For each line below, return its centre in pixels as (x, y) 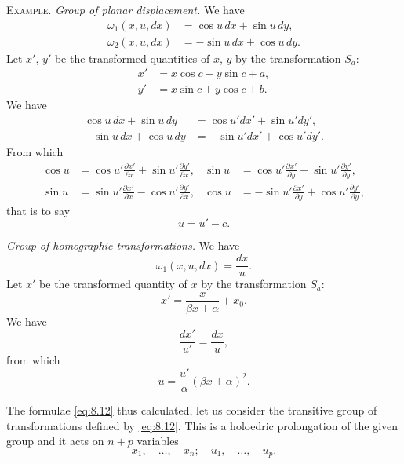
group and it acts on (55, 441)
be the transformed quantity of (113, 284)
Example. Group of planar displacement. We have (126, 9)
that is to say (38, 210)
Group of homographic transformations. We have (123, 245)
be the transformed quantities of (132, 58)
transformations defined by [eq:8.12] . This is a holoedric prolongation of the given (202, 425)
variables (158, 441)
